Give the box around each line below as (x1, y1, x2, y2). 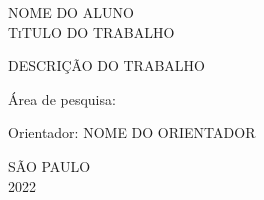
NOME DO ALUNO (8, 2, 134, 22)
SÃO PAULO (8, 155, 91, 176)
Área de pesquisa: (8, 88, 116, 109)
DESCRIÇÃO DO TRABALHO (8, 55, 205, 76)
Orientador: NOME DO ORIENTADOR (8, 122, 256, 143)
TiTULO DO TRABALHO (8, 21, 175, 42)
